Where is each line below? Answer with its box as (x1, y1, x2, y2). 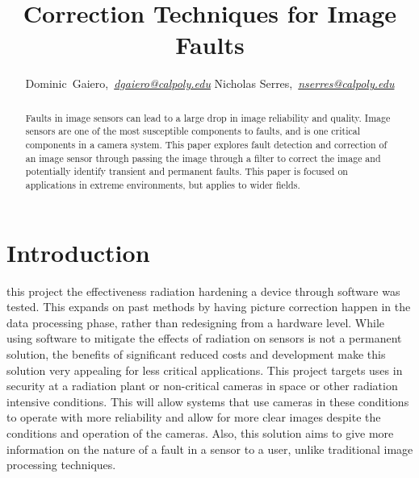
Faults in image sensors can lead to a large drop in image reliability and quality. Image (25, 110, 391, 124)
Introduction (6, 235, 150, 268)
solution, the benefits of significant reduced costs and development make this (6, 345, 386, 362)
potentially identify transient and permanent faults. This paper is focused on (25, 164, 348, 178)
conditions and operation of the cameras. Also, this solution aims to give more (6, 424, 394, 441)
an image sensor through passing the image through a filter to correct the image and (25, 151, 381, 164)
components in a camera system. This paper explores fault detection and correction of (25, 138, 388, 152)
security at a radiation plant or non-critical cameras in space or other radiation (6, 377, 398, 394)
